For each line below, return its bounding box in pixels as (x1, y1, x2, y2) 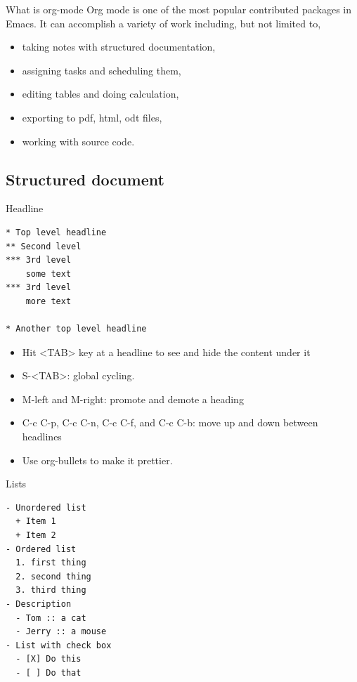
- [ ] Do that (15, 667, 82, 678)
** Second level (6, 241, 82, 251)
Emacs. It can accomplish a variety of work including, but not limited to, (6, 15, 321, 30)
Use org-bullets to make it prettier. (22, 452, 173, 467)
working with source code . (22, 133, 135, 148)
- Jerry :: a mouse (15, 627, 107, 637)
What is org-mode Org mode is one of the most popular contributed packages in (6, 2, 352, 16)
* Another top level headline (6, 324, 147, 334)
